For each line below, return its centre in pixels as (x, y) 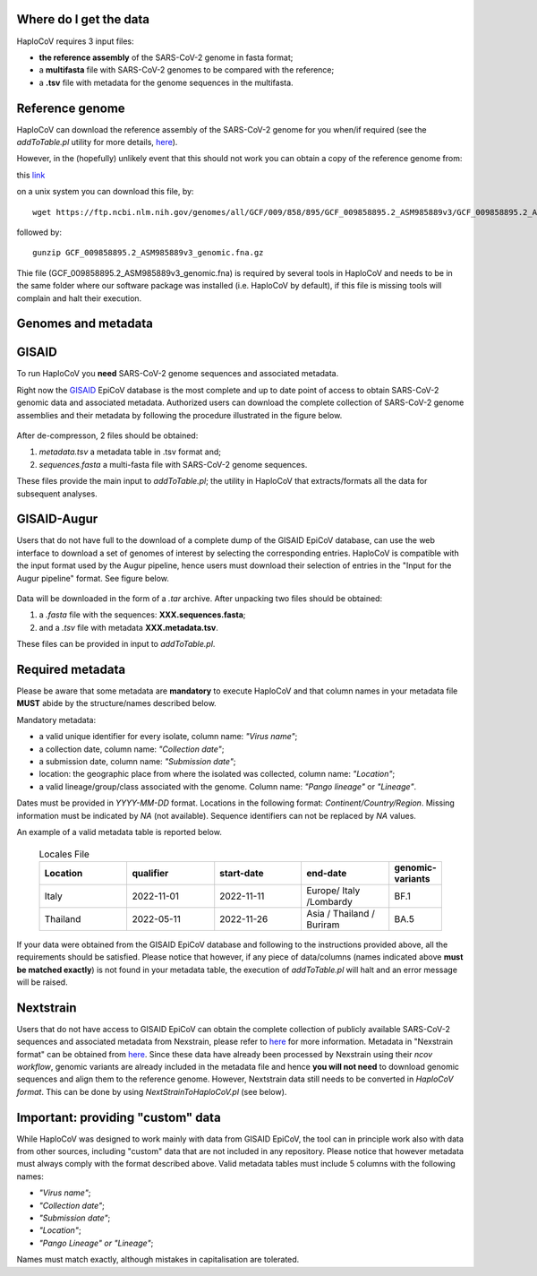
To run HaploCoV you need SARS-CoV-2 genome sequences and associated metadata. (178, 374)
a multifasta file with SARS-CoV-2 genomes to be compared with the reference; (187, 70)
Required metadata (71, 669)
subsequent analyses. (57, 494)
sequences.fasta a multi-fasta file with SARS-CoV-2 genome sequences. (173, 464)
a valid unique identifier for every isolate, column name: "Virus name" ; (168, 737)
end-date (326, 873)
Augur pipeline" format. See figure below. (93, 578)
